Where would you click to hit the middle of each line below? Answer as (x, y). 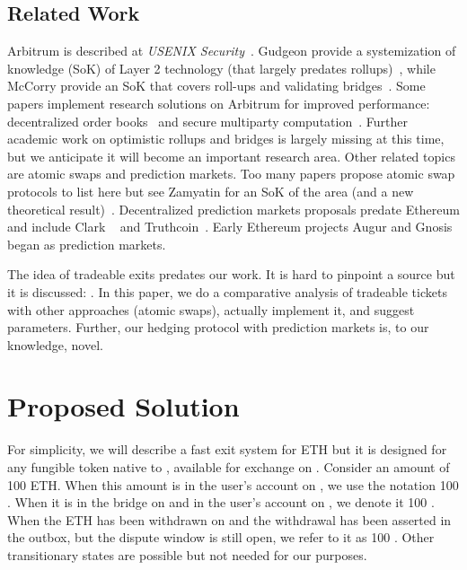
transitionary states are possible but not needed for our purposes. (187, 554)
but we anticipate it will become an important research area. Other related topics (231, 156)
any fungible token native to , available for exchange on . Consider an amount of (229, 467)
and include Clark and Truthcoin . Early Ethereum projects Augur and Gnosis (230, 227)
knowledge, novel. (55, 344)
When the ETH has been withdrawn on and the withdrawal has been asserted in (229, 519)
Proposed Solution (123, 406)
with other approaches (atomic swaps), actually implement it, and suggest (211, 309)
